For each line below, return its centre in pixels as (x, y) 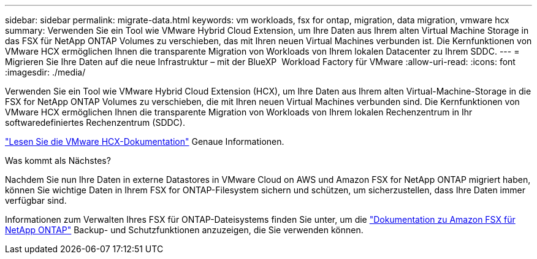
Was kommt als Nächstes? (58, 160)
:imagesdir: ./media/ (45, 72)
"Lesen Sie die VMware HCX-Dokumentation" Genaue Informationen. (145, 141)
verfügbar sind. (36, 200)
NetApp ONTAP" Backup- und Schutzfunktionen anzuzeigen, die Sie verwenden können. (184, 230)
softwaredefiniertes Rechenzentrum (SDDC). (95, 122)
